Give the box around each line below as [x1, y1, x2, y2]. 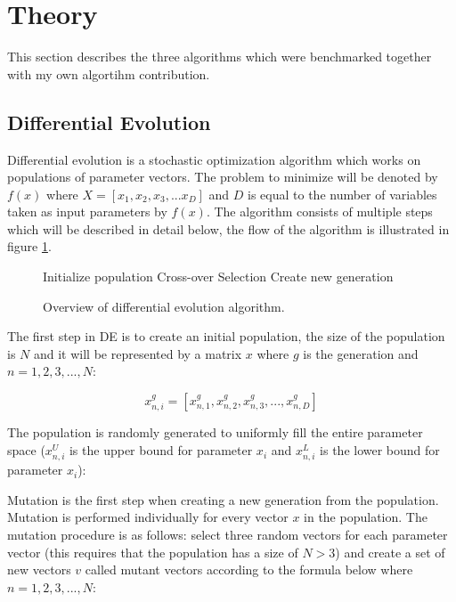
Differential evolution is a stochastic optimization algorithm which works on [7, 150, 421, 168]
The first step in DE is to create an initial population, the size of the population [7, 327, 445, 346]
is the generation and [303, 344, 419, 362]
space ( [7, 441, 45, 460]
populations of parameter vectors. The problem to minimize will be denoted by [7, 167, 438, 186]
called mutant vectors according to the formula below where [85, 560, 413, 579]
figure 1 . [7, 237, 52, 256]
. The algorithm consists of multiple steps [206, 202, 433, 221]
